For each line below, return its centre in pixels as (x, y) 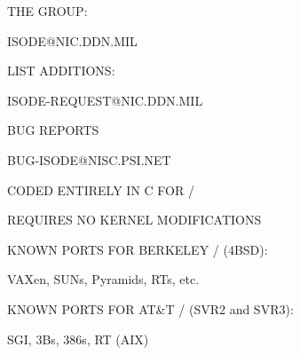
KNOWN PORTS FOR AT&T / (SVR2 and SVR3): (150, 308)
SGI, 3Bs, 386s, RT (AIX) (78, 339)
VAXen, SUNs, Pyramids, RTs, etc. (103, 279)
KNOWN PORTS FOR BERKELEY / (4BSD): (138, 249)
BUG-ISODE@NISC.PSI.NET (89, 159)
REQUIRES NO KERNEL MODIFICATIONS (134, 220)
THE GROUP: (47, 11)
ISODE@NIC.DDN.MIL (72, 40)
